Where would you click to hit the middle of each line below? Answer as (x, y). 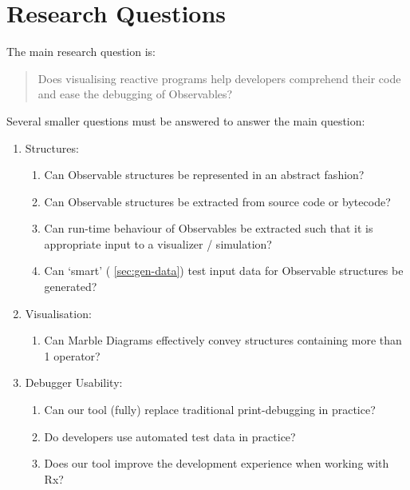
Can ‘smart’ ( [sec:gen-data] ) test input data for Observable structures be (224, 271)
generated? (71, 287)
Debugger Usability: (74, 382)
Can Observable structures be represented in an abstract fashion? (204, 175)
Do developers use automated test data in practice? (170, 436)
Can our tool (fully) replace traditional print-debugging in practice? (210, 410)
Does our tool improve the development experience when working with (217, 463)
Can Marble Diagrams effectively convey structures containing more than (223, 340)
